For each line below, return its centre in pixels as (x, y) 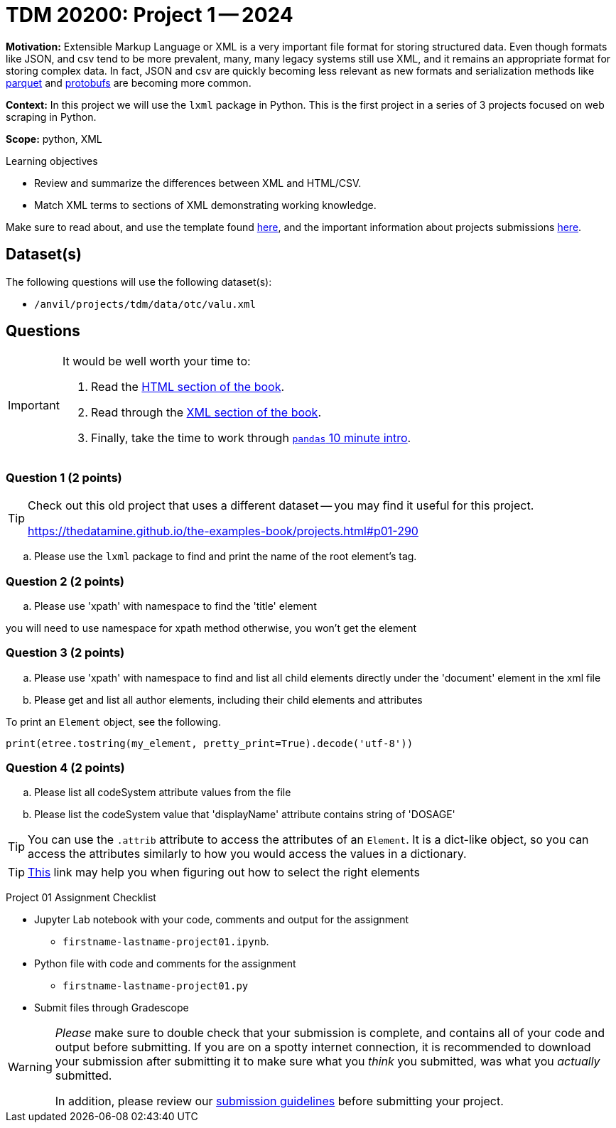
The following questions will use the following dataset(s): (139, 281)
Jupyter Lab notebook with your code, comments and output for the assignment (222, 920)
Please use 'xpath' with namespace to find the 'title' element (175, 606)
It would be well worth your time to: (156, 361)
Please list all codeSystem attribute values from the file (163, 793)
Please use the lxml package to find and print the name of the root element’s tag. (226, 557)
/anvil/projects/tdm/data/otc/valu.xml (145, 304)
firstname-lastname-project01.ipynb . (166, 942)
